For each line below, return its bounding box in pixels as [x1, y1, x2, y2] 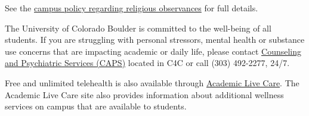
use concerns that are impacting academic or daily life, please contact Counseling [5, 45, 302, 57]
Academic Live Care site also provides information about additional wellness [5, 88, 284, 101]
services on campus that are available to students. [5, 100, 187, 112]
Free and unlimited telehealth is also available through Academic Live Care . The [5, 76, 299, 89]
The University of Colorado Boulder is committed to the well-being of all [5, 21, 271, 34]
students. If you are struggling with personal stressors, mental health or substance [5, 33, 305, 46]
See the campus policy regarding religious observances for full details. [5, 2, 258, 14]
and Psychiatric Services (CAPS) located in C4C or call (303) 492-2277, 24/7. [5, 57, 290, 69]
